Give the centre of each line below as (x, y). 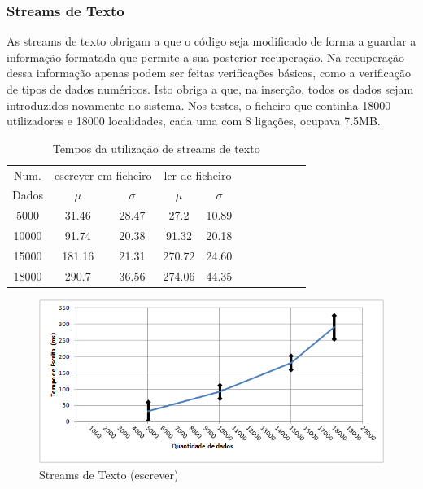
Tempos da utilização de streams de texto (156, 148)
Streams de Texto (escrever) (109, 474)
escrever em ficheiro (103, 175)
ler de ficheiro (198, 175)
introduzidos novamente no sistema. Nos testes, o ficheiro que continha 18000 (199, 105)
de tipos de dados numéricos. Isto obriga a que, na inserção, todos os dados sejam (210, 89)
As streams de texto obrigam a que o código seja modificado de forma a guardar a (211, 41)
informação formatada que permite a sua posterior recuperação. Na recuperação (205, 57)
